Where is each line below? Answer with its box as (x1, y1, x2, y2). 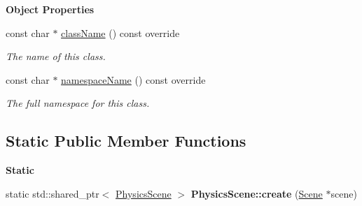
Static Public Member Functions (6, 130, 246, 152)
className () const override (61, 25, 180, 40)
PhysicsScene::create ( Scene (190, 186, 323, 200)
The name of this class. (6, 49, 106, 64)
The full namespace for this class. (6, 96, 150, 110)
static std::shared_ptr (6, 186, 99, 200)
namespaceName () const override (61, 72, 206, 87)
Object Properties (6, 2, 95, 16)
